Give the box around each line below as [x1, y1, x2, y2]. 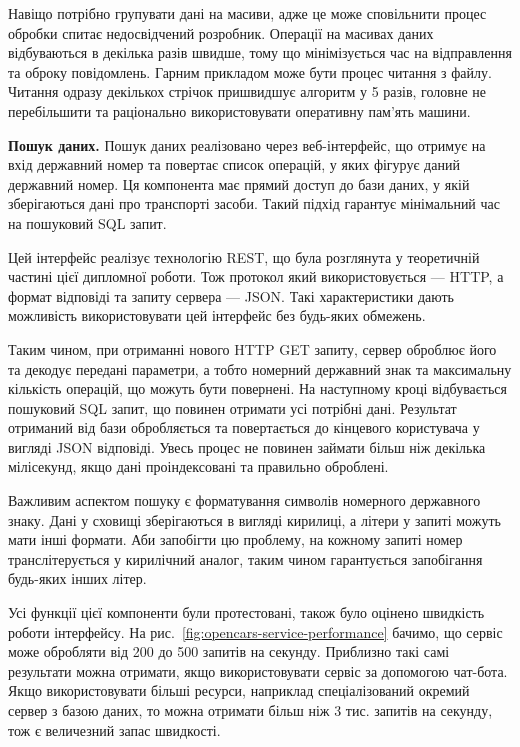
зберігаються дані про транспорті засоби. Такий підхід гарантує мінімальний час [8, 193, 500, 214]
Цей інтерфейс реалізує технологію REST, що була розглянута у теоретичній [8, 246, 480, 267]
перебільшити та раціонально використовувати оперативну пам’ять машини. [8, 100, 471, 121]
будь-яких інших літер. [8, 568, 147, 589]
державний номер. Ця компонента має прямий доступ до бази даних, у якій [8, 173, 470, 194]
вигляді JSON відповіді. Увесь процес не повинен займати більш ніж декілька [8, 436, 486, 457]
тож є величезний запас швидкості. [8, 719, 221, 740]
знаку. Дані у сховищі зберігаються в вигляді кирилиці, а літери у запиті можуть [8, 509, 501, 530]
